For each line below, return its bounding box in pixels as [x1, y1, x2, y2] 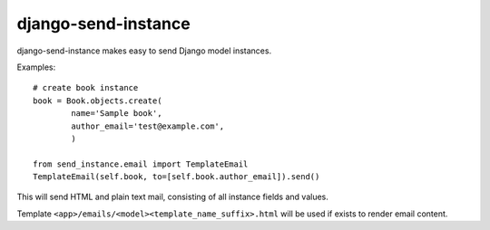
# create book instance [33, 82, 139, 93]
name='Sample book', [71, 109, 162, 119]
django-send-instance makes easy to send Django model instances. [16, 45, 272, 56]
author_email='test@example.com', [71, 120, 225, 131]
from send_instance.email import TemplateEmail [33, 158, 249, 169]
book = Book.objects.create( [33, 95, 162, 106]
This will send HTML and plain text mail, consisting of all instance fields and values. [16, 191, 328, 203]
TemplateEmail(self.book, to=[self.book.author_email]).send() [33, 172, 320, 182]
